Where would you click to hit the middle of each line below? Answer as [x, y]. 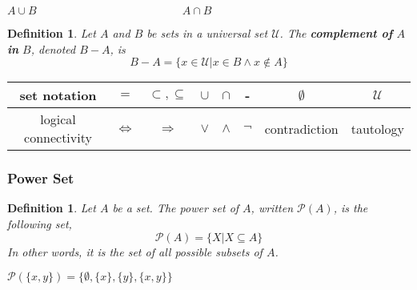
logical [58, 119]
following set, [40, 224]
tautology [377, 128]
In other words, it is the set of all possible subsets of [135, 251]
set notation [58, 95]
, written [272, 208]
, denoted [53, 48]
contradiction [301, 128]
